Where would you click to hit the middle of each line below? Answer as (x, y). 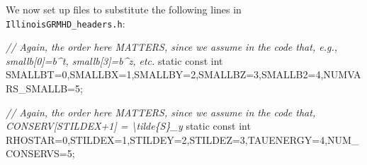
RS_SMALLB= (41, 88)
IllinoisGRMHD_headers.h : (66, 23)
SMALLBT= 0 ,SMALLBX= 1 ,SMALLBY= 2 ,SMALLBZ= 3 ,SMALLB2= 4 (163, 74)
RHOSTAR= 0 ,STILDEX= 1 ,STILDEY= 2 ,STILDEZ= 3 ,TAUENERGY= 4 (165, 139)
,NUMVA (341, 74)
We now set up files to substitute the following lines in (124, 9)
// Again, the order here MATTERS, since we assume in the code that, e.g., (171, 47)
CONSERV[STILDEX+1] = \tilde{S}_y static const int (128, 126)
